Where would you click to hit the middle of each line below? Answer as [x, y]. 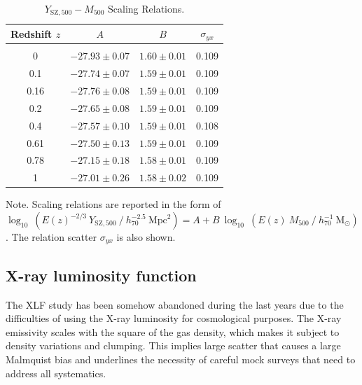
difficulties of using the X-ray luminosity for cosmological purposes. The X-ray [174, 318]
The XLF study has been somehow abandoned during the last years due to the [175, 304]
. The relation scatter [51, 237]
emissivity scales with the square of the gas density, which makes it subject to [173, 331]
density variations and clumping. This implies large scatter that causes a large [173, 345]
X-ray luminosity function [101, 275]
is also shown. [146, 237]
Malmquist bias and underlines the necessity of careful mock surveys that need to [181, 359]
